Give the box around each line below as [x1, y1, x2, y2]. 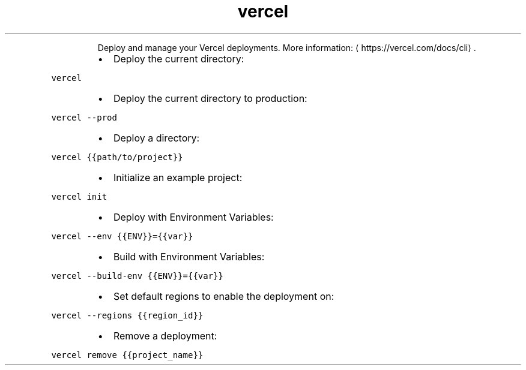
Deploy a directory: [113, 131, 200, 144]
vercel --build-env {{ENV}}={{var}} [51, 270, 223, 281]
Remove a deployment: [113, 329, 217, 342]
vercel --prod [51, 112, 117, 122]
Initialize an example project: [113, 171, 243, 184]
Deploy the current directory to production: [113, 92, 307, 104]
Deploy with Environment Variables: [113, 210, 274, 223]
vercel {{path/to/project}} [51, 152, 183, 162]
